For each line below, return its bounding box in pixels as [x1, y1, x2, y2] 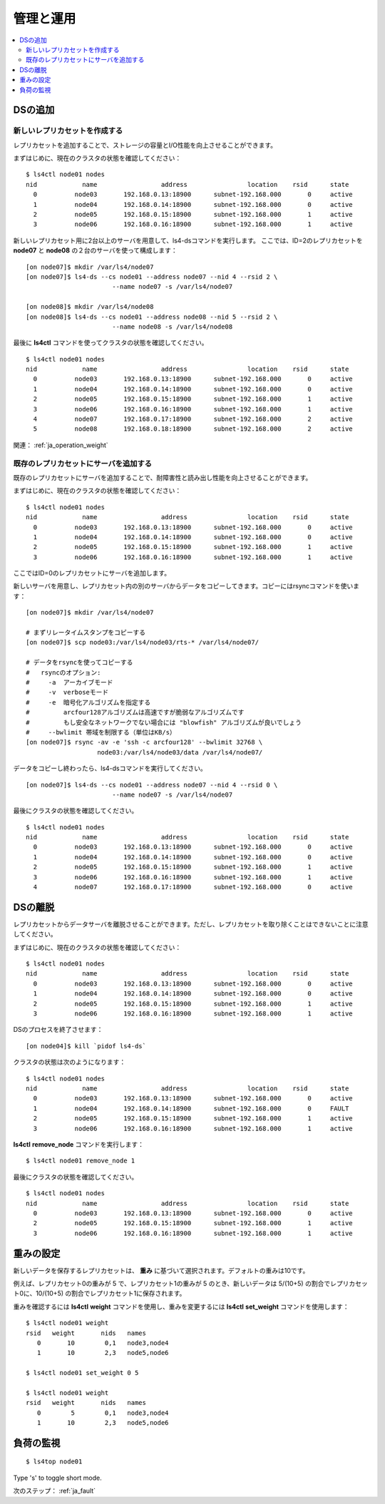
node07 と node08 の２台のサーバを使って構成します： [13, 246, 178, 255]
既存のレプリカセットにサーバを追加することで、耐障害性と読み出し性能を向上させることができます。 [13, 473, 312, 481]
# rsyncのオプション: [26, 668, 101, 677]
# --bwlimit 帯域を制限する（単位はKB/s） [26, 728, 176, 736]
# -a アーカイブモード [26, 678, 113, 686]
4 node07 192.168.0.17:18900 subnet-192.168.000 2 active [33, 415, 353, 424]
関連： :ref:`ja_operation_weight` [13, 441, 108, 449]
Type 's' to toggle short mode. [13, 1473, 103, 1482]
